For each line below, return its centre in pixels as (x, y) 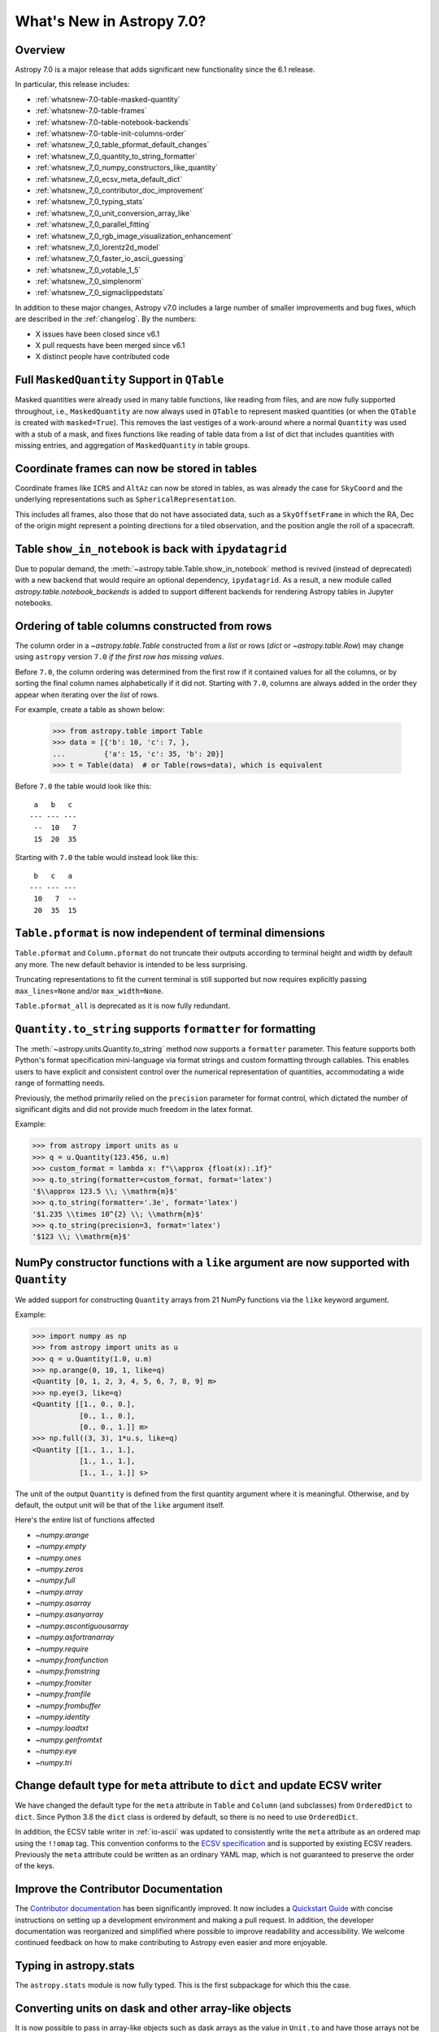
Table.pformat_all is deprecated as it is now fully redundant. (123, 1006)
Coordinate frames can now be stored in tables (136, 469)
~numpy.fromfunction (72, 1660)
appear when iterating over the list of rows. (87, 694)
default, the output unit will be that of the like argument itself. (120, 1504)
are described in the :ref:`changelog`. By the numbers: (106, 319)
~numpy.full (55, 1580)
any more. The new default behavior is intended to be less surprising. (131, 964)
